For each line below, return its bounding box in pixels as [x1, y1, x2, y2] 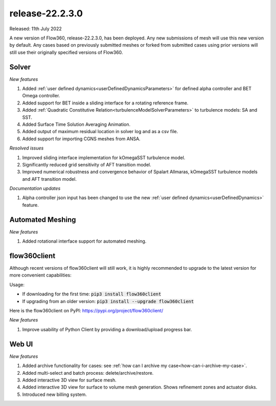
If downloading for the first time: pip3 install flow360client [22, 291, 162, 297]
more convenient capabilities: [9, 272, 72, 279]
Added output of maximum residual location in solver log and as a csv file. [22, 129, 178, 135]
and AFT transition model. [22, 176, 77, 182]
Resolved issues [9, 145, 44, 151]
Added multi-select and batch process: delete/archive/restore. [22, 370, 154, 376]
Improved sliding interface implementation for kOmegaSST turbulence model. [22, 154, 186, 161]
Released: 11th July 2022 [9, 26, 62, 32]
